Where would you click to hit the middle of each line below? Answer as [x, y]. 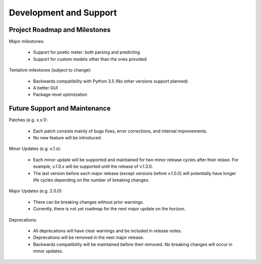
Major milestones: [27, 42]
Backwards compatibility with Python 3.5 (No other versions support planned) [110, 81]
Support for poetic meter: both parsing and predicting [87, 52]
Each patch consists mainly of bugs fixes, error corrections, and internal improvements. [120, 131]
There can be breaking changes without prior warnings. [89, 202]
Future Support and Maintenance [60, 109]
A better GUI [45, 88]
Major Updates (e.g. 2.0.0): [36, 191]
